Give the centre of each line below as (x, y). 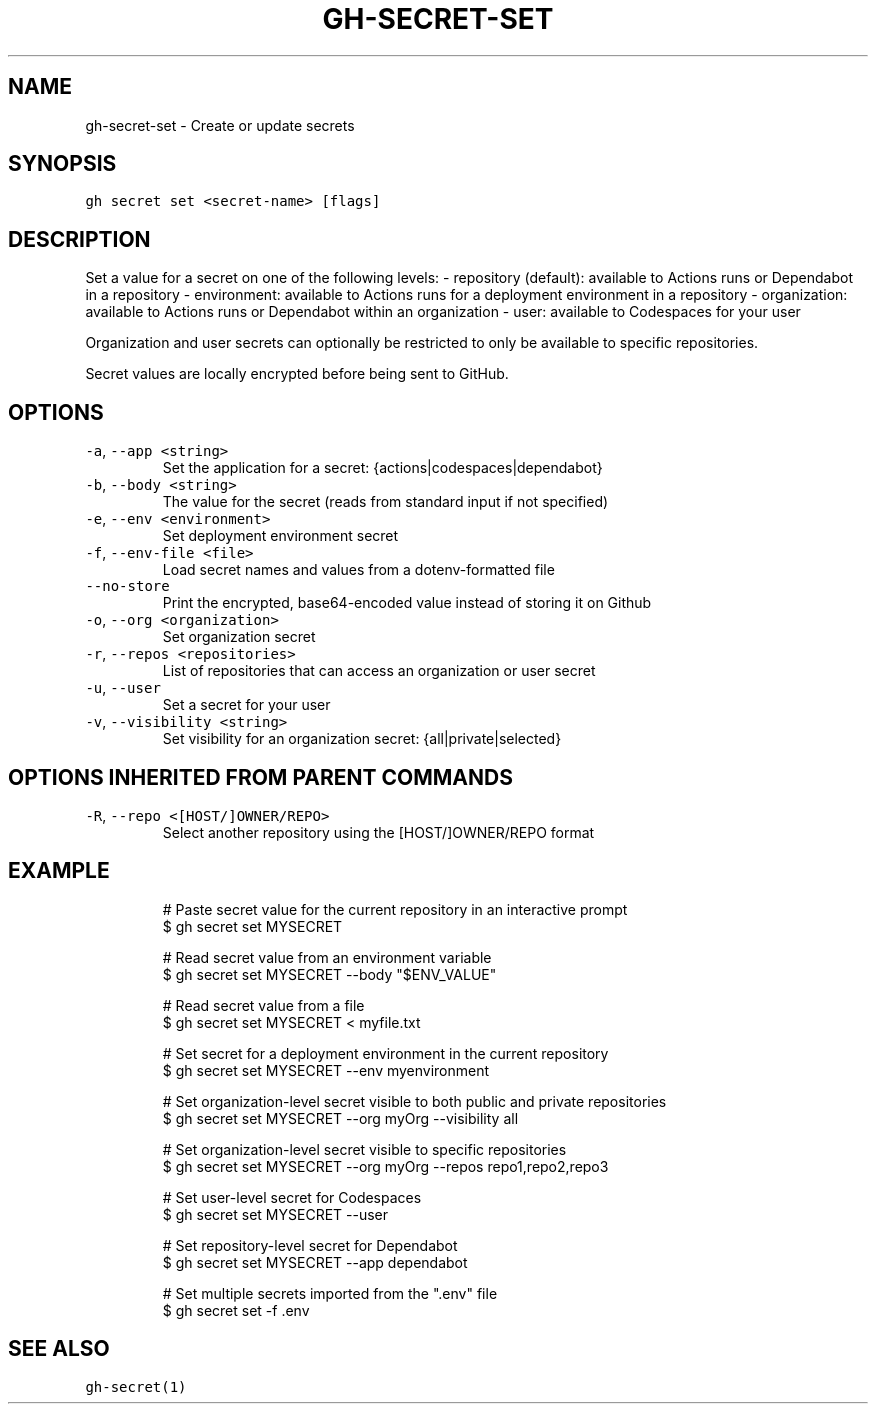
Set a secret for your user (246, 705)
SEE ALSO (59, 1349)
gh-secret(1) (136, 1386)
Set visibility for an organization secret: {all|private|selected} (362, 739)
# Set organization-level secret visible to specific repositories (364, 1149)
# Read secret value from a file (263, 1005)
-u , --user (123, 688)
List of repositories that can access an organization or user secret (379, 671)
